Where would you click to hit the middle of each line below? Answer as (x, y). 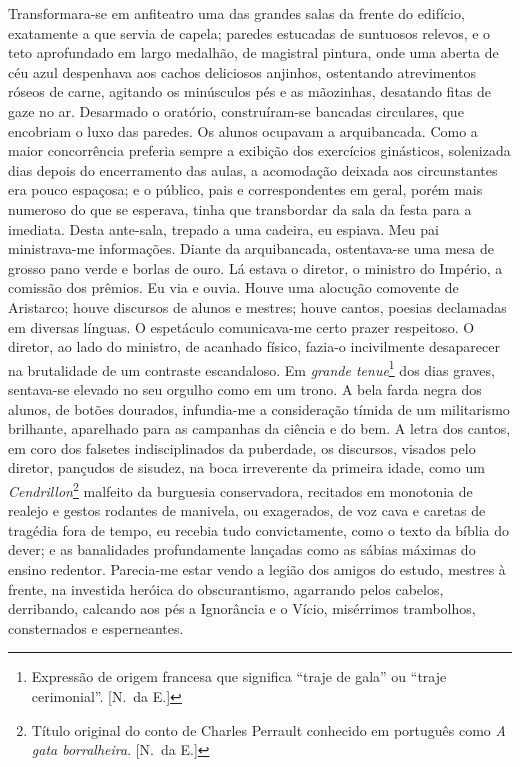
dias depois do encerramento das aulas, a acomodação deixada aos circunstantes (253, 169)
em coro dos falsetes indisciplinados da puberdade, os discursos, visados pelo (242, 447)
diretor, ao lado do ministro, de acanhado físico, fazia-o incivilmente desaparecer (254, 346)
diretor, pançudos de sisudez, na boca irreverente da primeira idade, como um (246, 467)
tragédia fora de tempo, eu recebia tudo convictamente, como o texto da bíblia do (258, 529)
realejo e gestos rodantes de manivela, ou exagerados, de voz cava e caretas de (247, 510)
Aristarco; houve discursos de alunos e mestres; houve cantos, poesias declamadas (257, 306)
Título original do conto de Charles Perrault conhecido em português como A (268, 729)
